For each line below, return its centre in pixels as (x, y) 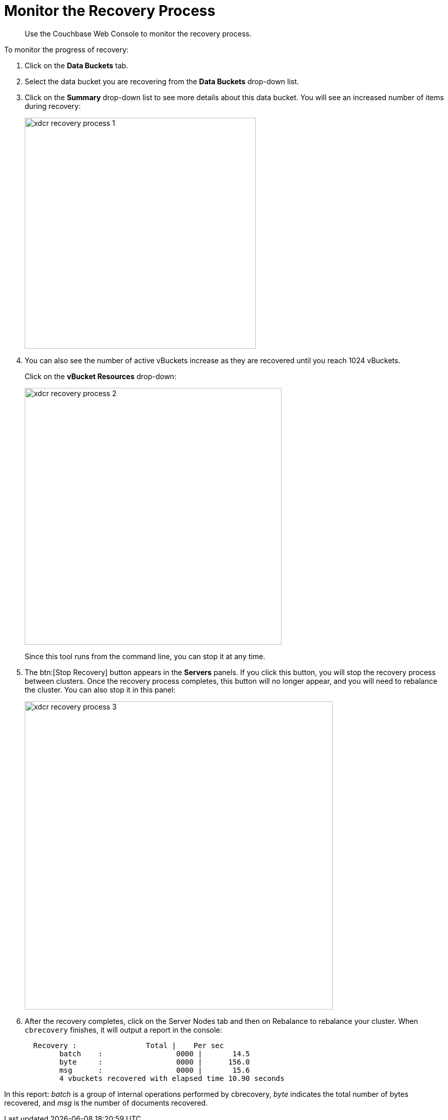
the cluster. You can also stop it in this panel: (100, 689)
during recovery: (53, 106)
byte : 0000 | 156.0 (155, 1062)
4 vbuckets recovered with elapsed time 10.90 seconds (172, 1078)
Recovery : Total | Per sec (128, 1045)
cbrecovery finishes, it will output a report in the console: (124, 1030)
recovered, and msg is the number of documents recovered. (106, 1103)
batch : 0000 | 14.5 (155, 1053)
